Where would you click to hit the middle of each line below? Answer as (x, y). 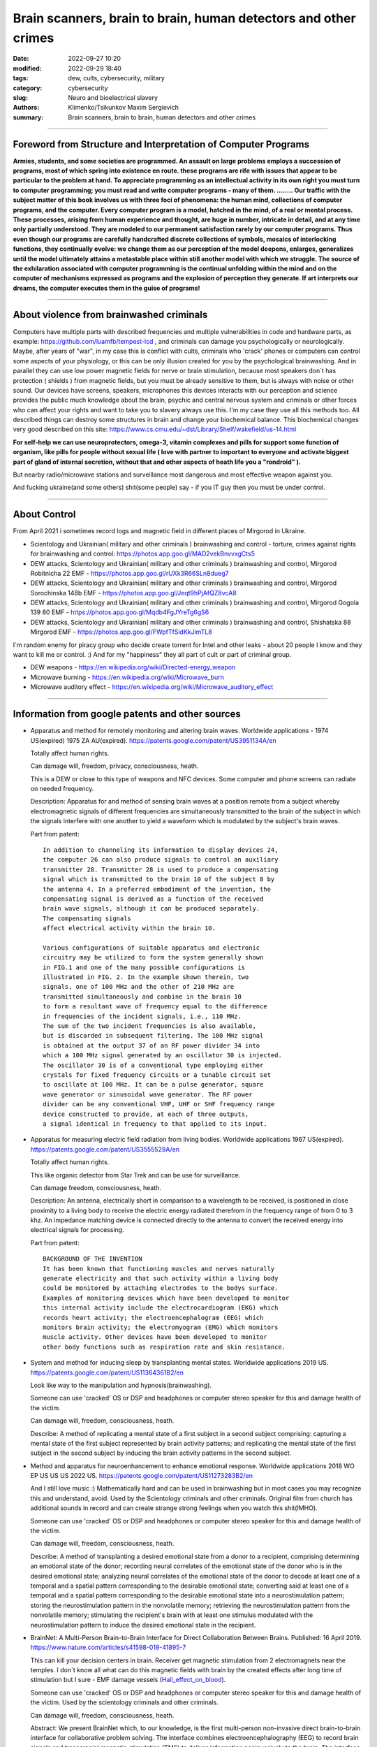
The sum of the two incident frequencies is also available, (149, 1026)
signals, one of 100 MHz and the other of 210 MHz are (139, 987)
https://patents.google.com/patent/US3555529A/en (105, 1149)
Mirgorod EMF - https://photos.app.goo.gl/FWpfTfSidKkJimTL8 (121, 632)
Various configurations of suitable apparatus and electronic (151, 948)
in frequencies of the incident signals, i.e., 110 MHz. (142, 1016)
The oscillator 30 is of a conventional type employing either (153, 1065)
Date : (21, 59)
